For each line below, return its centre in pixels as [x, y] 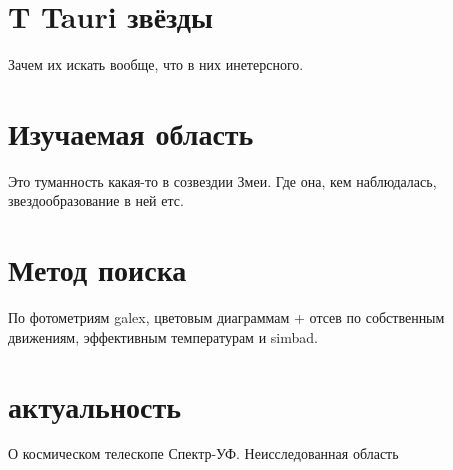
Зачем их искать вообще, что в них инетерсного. [156, 64]
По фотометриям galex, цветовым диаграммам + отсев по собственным [226, 317]
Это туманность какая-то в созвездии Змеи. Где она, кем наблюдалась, [222, 180]
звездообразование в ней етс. [96, 200]
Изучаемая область [131, 132]
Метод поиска [97, 269]
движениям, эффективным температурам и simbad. [163, 336]
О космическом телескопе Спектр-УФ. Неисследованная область [203, 453]
